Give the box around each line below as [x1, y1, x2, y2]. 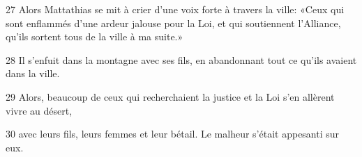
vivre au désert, [6, 103, 73, 117]
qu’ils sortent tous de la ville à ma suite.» [6, 29, 183, 44]
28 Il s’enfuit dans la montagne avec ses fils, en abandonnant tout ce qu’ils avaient [6, 52, 357, 67]
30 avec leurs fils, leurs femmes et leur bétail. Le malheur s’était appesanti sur [6, 126, 340, 141]
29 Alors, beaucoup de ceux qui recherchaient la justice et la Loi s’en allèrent [6, 89, 335, 104]
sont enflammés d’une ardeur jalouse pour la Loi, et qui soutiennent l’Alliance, [6, 15, 341, 30]
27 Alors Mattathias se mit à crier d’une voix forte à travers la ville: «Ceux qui [6, 2, 345, 16]
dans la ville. [6, 66, 60, 81]
